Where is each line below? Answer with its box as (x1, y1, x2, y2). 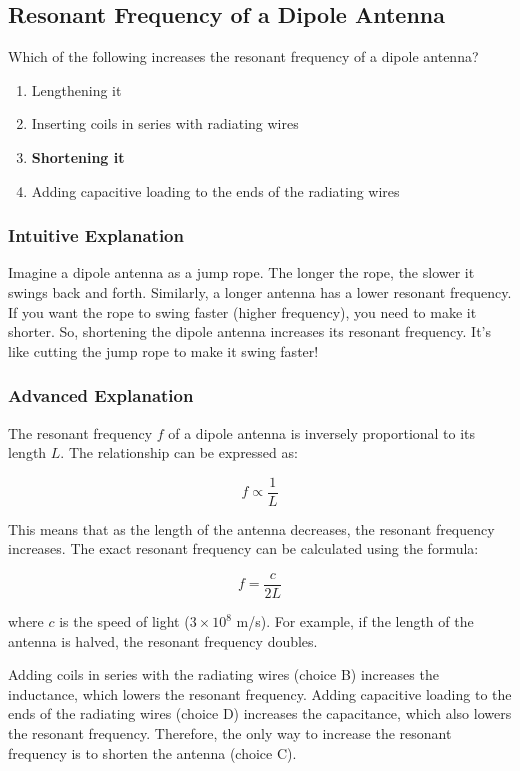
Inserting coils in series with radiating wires (31, 113, 299, 134)
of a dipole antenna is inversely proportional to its (168, 422, 476, 443)
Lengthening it (31, 79, 122, 100)
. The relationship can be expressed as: (60, 442, 298, 463)
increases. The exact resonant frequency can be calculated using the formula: (8, 538, 479, 559)
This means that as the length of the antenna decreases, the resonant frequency (8, 518, 495, 539)
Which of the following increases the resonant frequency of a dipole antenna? (8, 46, 479, 67)
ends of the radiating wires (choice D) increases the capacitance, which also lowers (8, 703, 512, 724)
